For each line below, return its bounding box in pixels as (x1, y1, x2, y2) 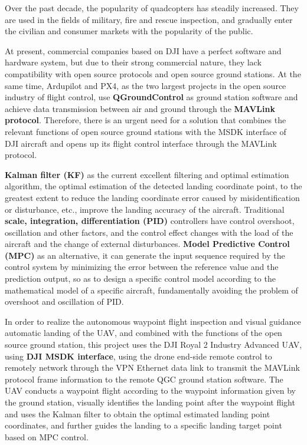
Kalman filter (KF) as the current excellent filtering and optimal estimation (5, 168, 289, 180)
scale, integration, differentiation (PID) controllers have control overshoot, (5, 215, 295, 227)
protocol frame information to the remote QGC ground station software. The (5, 373, 283, 385)
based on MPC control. (5, 430, 89, 443)
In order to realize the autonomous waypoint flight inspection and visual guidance (5, 315, 301, 327)
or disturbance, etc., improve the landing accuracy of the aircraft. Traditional (5, 203, 285, 215)
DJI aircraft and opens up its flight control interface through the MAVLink (5, 137, 277, 149)
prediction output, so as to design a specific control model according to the (5, 272, 276, 285)
